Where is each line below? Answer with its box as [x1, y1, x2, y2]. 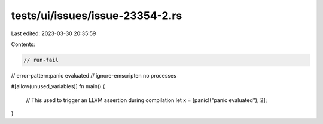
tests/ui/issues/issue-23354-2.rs [11, 9, 182, 22]
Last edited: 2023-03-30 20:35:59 [11, 30, 96, 37]
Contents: [11, 41, 35, 48]
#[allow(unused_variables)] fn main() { [11, 83, 105, 90]
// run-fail [23, 57, 59, 63]
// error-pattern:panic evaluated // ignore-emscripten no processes [11, 72, 176, 79]
